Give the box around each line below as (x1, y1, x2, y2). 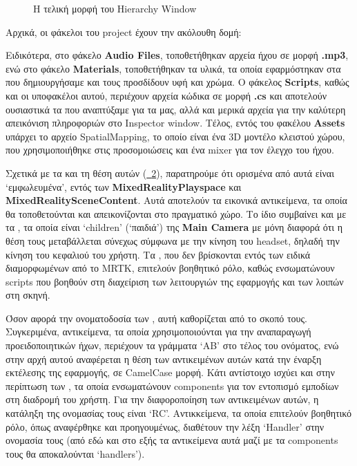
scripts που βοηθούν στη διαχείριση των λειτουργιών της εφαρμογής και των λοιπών (6, 274, 344, 288)
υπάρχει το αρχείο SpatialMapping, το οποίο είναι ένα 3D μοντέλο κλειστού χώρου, (6, 129, 345, 143)
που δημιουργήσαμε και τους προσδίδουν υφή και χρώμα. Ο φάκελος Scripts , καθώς (6, 75, 349, 89)
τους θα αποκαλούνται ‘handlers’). (6, 446, 145, 460)
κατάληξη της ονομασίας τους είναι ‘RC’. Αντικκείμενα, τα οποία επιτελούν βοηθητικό (6, 406, 352, 420)
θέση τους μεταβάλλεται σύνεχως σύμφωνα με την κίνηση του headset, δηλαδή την (6, 233, 340, 248)
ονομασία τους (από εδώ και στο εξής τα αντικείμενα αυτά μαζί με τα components (6, 433, 338, 447)
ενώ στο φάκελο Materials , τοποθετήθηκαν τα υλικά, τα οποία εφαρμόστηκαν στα (6, 61, 341, 75)
